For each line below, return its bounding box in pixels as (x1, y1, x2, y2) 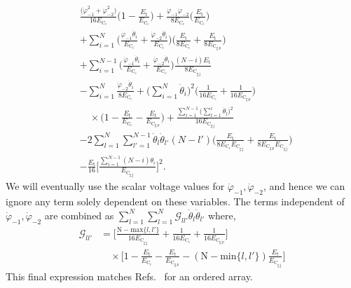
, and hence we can (263, 179, 345, 193)
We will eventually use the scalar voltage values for (6, 179, 225, 193)
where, (207, 207, 236, 222)
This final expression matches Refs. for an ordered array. (6, 268, 253, 283)
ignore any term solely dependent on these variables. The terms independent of (6, 194, 345, 209)
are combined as (44, 207, 114, 222)
